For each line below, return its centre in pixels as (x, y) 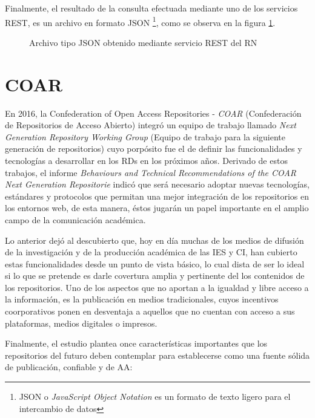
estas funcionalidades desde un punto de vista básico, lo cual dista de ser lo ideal (155, 263)
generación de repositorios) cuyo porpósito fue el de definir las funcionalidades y (154, 149)
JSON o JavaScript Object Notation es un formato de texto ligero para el (155, 397)
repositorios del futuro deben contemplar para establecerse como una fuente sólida (157, 355)
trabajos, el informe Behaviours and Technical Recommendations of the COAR (151, 172)
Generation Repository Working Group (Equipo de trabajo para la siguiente (145, 136)
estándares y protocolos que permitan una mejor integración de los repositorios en (157, 196)
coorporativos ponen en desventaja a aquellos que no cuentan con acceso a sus (150, 311)
